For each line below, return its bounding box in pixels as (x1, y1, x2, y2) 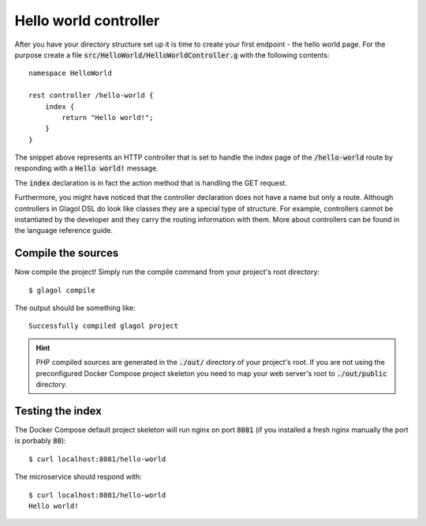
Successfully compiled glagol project (28, 321, 179, 331)
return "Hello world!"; (62, 113, 154, 122)
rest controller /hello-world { (28, 91, 154, 100)
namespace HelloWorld (28, 69, 112, 78)
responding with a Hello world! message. (14, 163, 159, 173)
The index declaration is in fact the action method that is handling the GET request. (14, 178, 287, 187)
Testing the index (14, 404, 102, 418)
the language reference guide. (14, 226, 114, 235)
